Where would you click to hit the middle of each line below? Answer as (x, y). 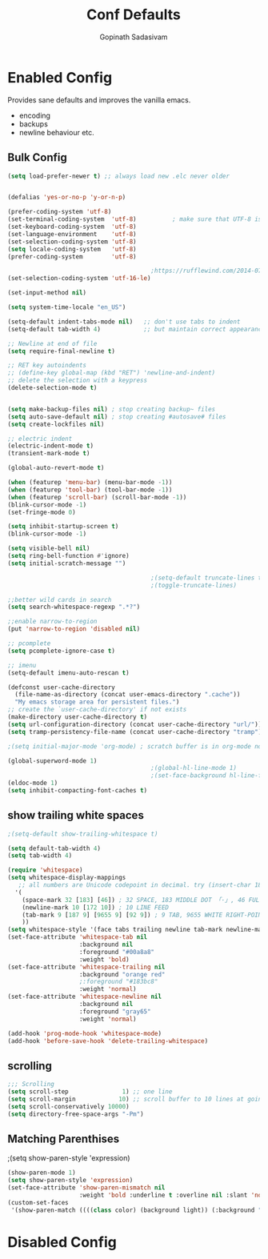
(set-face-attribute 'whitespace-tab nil (78, 937)
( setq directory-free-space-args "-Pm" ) (76, 1114)
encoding (35, 115)
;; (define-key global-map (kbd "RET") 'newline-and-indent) (112, 373)
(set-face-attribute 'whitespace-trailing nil (86, 967)
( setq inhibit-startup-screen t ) (63, 527)
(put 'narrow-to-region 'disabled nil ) (74, 629)
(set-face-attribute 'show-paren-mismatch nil (86, 1188)
